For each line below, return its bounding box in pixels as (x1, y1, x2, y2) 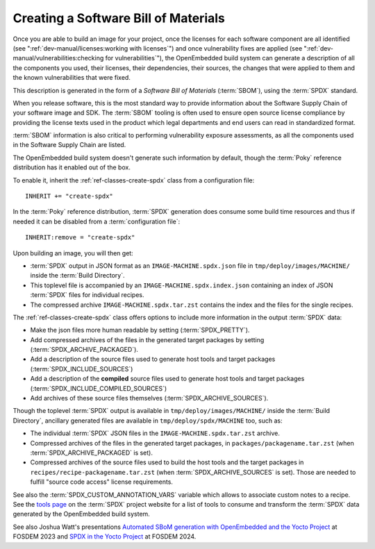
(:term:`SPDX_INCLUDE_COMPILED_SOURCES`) (30, 384, 167, 392)
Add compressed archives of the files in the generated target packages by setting (30, 335, 265, 344)
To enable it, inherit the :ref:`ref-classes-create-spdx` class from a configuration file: (12, 176, 255, 184)
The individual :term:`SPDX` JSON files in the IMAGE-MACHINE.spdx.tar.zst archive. (30, 429, 281, 437)
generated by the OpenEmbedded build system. (12, 510, 151, 518)
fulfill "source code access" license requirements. (30, 478, 174, 486)
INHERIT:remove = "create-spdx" (25, 233, 135, 242)
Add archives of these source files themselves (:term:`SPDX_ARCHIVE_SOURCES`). (30, 394, 269, 403)
